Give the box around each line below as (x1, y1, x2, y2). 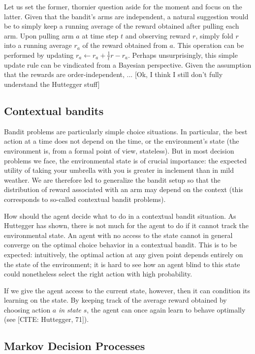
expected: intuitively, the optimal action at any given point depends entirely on (4, 249, 243, 259)
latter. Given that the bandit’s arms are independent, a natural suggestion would (4, 11, 249, 21)
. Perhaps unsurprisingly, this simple (128, 49, 238, 60)
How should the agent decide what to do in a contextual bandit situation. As (4, 210, 236, 221)
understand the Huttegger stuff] (4, 79, 100, 89)
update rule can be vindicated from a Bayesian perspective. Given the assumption (4, 59, 252, 70)
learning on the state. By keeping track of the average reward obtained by (4, 295, 227, 305)
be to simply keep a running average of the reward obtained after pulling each (4, 21, 239, 31)
